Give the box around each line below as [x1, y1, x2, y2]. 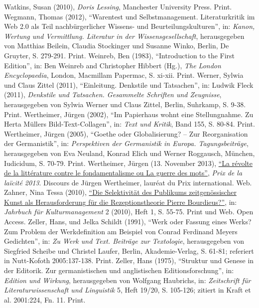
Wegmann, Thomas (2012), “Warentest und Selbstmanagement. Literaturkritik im [4, 11, 255, 21]
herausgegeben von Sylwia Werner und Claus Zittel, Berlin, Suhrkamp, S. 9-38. [4, 99, 246, 109]
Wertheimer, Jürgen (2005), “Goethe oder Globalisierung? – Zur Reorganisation [4, 128, 248, 139]
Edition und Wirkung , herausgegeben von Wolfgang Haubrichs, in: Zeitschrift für [4, 275, 251, 285]
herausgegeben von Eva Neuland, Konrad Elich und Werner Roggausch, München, [4, 148, 255, 158]
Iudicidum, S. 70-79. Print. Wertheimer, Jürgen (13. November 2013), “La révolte [4, 157, 253, 168]
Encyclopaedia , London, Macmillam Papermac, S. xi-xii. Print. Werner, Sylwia [4, 70, 244, 80]
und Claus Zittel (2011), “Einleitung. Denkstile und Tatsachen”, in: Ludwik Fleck [4, 79, 254, 90]
